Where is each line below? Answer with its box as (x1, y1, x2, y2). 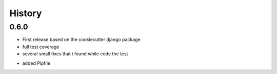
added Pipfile (22, 60, 51, 66)
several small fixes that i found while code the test (22, 51, 128, 57)
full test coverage (22, 44, 60, 50)
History (9, 8, 42, 19)
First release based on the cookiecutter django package (22, 36, 141, 43)
